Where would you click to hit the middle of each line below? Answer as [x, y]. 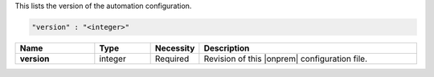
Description [227, 48]
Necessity [175, 48]
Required [172, 59]
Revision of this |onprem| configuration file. [285, 59]
